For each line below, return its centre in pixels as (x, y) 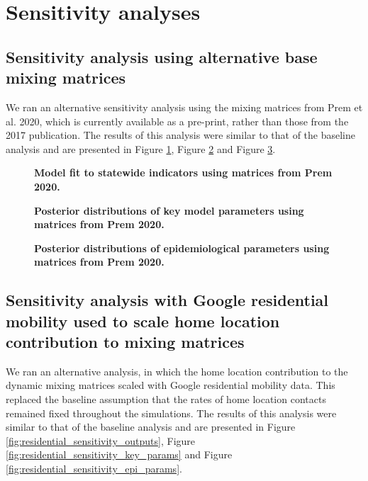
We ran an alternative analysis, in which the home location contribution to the (177, 371)
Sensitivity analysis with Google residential (167, 300)
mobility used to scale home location (143, 321)
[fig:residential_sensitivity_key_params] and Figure (119, 454)
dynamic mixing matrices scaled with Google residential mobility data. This (171, 385)
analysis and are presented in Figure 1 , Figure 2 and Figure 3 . (141, 148)
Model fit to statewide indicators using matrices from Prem (183, 172)
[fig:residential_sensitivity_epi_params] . (94, 469)
